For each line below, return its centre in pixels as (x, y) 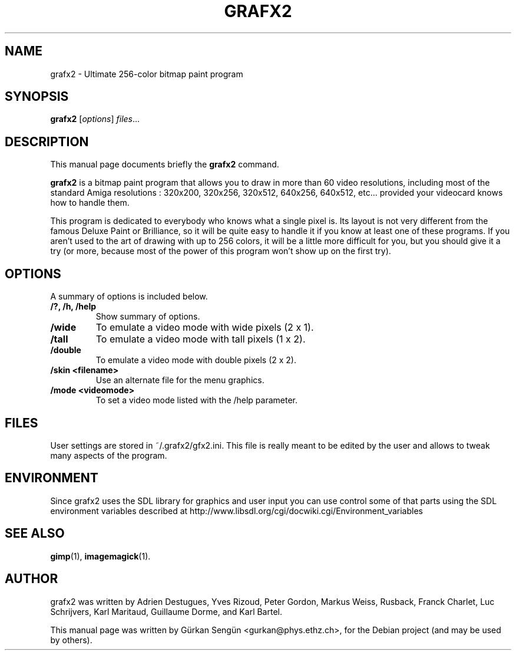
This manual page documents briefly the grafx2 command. (165, 164)
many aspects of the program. (109, 455)
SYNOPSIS (37, 97)
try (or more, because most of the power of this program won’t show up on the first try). (221, 251)
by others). (71, 640)
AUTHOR (32, 579)
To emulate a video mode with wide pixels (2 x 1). (205, 327)
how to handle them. (90, 203)
